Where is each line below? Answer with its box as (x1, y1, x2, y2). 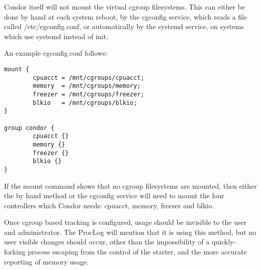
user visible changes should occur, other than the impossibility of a (4, 236, 210, 247)
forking (4, 246, 26, 257)
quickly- (211, 236, 236, 247)
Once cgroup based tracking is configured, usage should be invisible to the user (4, 217, 247, 227)
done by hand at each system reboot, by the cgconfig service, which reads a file (4, 11, 247, 22)
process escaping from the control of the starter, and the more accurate (28, 246, 247, 257)
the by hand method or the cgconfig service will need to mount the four (4, 190, 224, 201)
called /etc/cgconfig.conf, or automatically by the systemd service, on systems (4, 21, 244, 32)
